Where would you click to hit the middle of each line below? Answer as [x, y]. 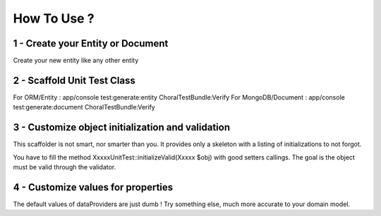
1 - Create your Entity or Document [91, 43]
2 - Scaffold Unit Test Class [74, 80]
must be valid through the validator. [65, 167]
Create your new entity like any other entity [76, 61]
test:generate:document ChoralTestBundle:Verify [84, 107]
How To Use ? [54, 18]
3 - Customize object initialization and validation [122, 127]
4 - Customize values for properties [93, 187]
